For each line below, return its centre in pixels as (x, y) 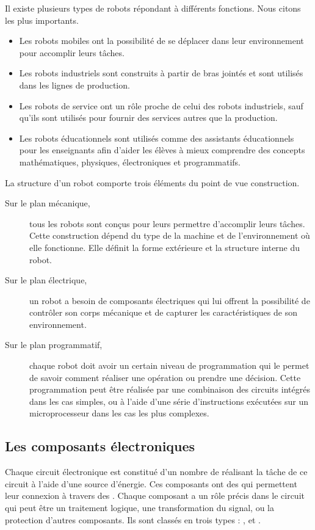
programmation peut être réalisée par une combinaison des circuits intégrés (170, 389)
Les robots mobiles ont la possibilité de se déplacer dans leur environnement (161, 41)
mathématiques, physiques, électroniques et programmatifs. (130, 162)
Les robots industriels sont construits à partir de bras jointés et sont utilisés (161, 73)
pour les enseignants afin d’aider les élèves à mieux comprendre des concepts (162, 150)
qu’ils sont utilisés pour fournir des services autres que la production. (148, 118)
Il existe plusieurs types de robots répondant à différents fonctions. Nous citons (153, 8)
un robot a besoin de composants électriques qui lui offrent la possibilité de (170, 300)
